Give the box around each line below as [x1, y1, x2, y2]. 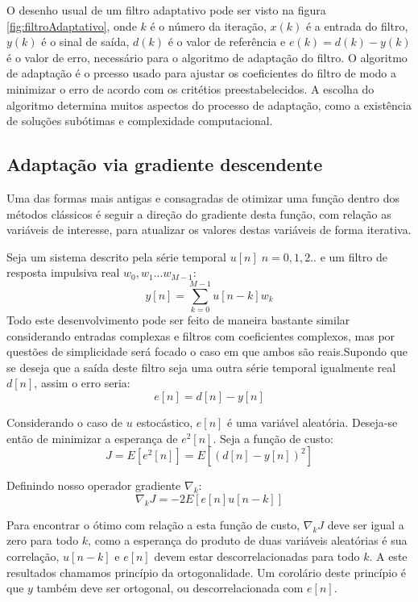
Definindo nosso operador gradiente [6, 477, 181, 494]
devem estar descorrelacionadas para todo [154, 547, 360, 564]
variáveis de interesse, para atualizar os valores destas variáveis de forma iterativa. [6, 221, 412, 238]
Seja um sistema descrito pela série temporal [6, 248, 226, 265]
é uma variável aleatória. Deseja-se [227, 414, 398, 431]
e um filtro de [320, 248, 387, 265]
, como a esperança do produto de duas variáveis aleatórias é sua [88, 532, 408, 549]
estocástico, [136, 414, 193, 431]
